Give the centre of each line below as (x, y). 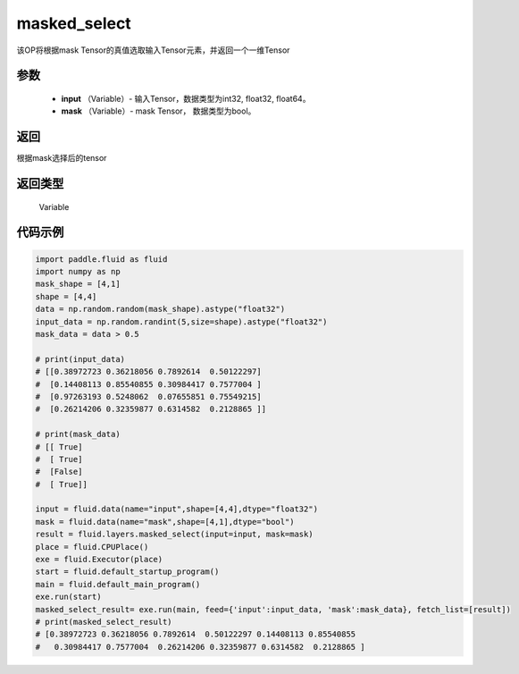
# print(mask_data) (78, 434)
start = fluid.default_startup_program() (127, 572)
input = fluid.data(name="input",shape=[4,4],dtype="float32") (177, 509)
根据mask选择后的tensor (62, 158)
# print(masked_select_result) (104, 622)
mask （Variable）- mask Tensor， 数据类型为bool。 (159, 111)
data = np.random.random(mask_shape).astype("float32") (160, 309)
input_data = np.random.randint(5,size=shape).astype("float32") (181, 321)
